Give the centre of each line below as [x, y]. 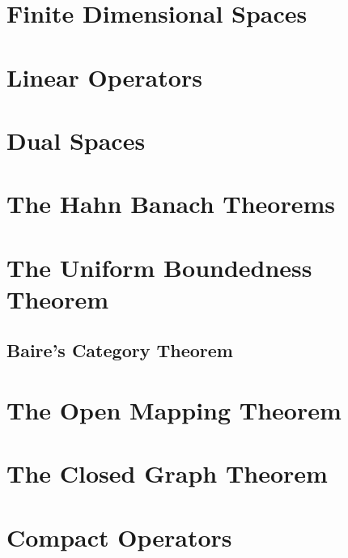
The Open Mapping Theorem [174, 410]
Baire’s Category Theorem [120, 350]
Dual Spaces [76, 140]
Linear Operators [104, 77]
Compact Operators [119, 537]
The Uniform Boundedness [159, 267]
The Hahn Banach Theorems [171, 204]
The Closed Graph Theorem [167, 473]
